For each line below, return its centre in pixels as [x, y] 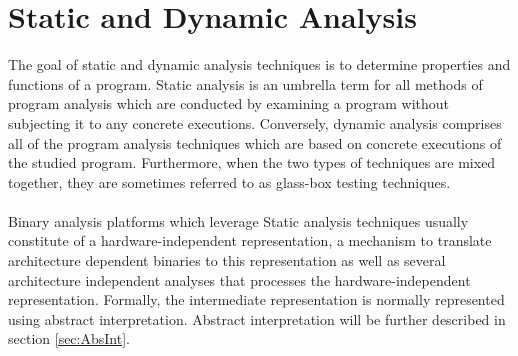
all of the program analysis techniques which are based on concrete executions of [255, 142]
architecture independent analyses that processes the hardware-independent [239, 279]
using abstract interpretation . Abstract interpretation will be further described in [257, 318]
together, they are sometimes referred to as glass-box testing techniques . [229, 181]
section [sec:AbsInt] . [69, 338]
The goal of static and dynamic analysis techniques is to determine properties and [259, 64]
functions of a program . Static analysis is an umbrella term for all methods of [245, 83]
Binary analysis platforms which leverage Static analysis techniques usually [238, 220]
